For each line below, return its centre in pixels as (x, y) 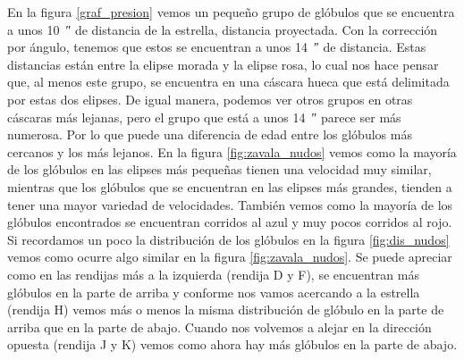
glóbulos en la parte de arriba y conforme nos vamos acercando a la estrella (214, 292)
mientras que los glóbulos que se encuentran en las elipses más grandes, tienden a (230, 186)
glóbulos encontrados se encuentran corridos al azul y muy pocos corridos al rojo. (230, 222)
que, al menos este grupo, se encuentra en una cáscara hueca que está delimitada (228, 82)
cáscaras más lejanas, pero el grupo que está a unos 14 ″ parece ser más (204, 117)
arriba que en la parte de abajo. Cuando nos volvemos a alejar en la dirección (219, 327)
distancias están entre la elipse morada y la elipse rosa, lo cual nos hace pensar (223, 64)
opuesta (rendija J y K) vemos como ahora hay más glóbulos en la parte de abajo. (232, 344)
